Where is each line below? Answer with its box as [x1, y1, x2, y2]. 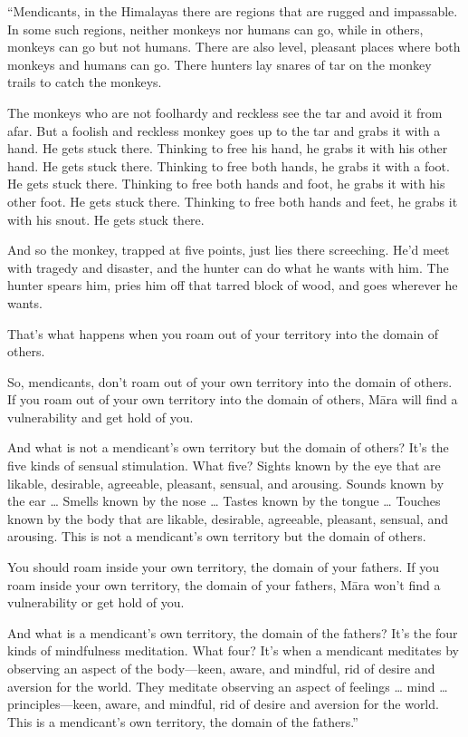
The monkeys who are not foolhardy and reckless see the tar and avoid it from [7, 102, 443, 121]
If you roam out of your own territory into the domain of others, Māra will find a [7, 390, 458, 409]
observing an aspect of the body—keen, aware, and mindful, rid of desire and [7, 659, 435, 677]
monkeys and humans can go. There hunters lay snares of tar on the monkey [7, 54, 432, 73]
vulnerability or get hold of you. [7, 593, 185, 612]
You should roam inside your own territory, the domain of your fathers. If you [7, 558, 439, 577]
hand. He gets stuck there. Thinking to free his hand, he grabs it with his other [7, 139, 448, 158]
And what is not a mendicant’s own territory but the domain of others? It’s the [7, 438, 449, 457]
